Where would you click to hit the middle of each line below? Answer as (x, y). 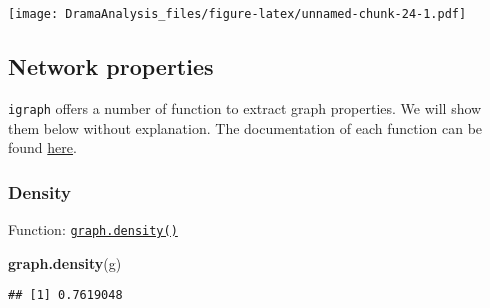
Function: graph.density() (93, 228)
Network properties (111, 66)
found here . (42, 147)
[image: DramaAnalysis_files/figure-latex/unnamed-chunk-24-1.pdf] (237, 14)
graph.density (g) (65, 262)
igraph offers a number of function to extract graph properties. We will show (245, 107)
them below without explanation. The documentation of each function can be (245, 127)
